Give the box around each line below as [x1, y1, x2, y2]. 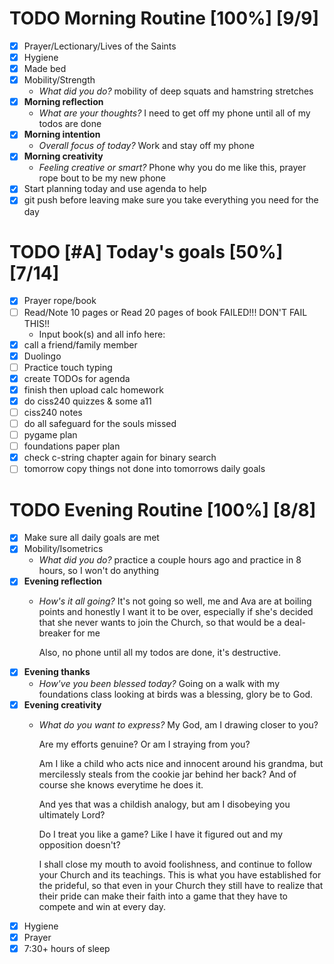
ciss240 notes [23, 406, 83, 418]
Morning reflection [23, 96, 104, 108]
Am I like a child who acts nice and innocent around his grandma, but [38, 757, 324, 769]
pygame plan [23, 429, 78, 441]
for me [73, 627, 101, 639]
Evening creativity [23, 698, 102, 711]
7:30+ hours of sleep [23, 942, 111, 954]
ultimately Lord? [38, 808, 106, 821]
